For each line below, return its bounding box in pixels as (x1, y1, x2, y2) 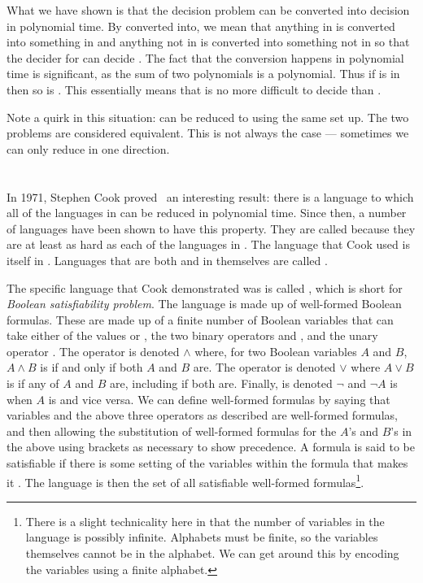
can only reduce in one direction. (7, 140, 170, 157)
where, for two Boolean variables (194, 342, 357, 359)
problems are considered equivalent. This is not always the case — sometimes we (7, 124, 409, 141)
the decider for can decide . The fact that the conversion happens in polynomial (7, 49, 404, 66)
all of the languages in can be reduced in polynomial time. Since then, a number (7, 204, 407, 221)
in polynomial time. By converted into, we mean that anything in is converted (7, 17, 395, 34)
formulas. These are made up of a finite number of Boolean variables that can (7, 311, 394, 328)
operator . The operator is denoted (7, 342, 180, 359)
